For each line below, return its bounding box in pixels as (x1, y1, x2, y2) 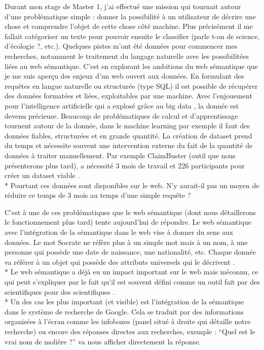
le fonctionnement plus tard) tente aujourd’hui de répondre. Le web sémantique (5, 217, 252, 227)
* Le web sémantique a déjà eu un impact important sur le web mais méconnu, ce (5, 266, 258, 277)
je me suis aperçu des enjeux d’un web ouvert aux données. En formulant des (5, 71, 244, 81)
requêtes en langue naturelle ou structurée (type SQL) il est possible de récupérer (5, 80, 258, 91)
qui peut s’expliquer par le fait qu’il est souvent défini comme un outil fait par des (5, 276, 260, 287)
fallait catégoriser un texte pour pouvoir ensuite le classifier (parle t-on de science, (5, 30, 260, 41)
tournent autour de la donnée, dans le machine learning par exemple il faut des (5, 120, 250, 131)
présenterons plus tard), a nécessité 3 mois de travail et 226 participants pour (5, 160, 245, 170)
